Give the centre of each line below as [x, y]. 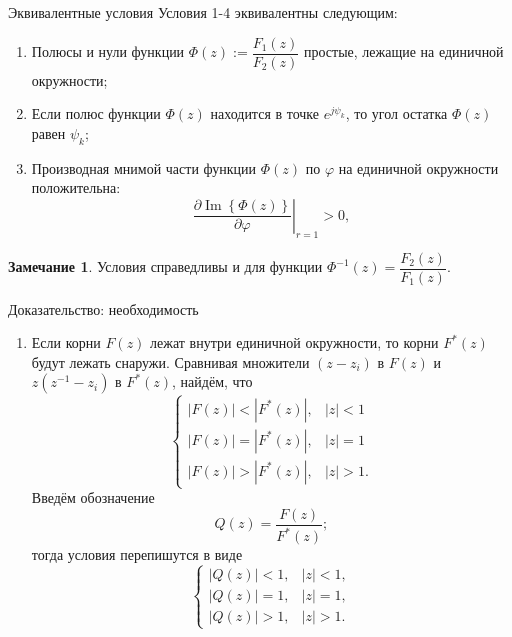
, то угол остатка [396, 113]
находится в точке [265, 113]
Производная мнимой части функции [144, 167]
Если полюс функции [96, 113]
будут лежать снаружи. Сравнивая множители [170, 361]
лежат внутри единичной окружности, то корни [294, 342]
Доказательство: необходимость [103, 308]
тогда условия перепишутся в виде [137, 554]
